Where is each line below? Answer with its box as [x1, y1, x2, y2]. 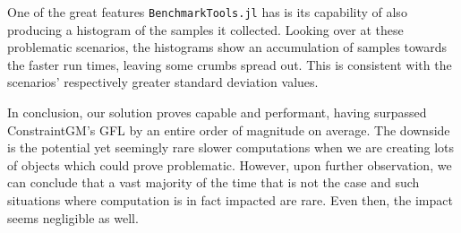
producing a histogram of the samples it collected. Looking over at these [7, 20, 404, 39]
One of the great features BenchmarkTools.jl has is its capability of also [7, 3, 407, 21]
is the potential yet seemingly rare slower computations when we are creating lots [7, 138, 455, 157]
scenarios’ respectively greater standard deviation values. [7, 73, 319, 91]
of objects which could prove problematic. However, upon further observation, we [7, 155, 452, 174]
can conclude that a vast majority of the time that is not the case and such [7, 173, 420, 192]
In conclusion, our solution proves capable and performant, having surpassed [7, 103, 427, 122]
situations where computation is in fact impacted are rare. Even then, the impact [7, 191, 453, 209]
